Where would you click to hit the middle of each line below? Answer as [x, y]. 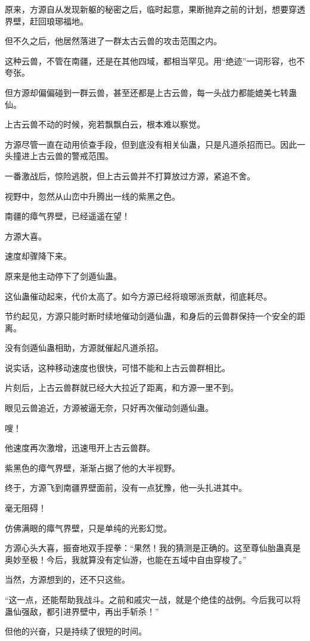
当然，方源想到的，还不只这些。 [67, 579]
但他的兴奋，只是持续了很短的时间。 [76, 631]
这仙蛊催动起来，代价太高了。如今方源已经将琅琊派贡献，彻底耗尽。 [138, 296]
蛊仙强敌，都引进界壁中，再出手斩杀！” [82, 611]
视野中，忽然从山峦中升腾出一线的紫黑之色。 [92, 196]
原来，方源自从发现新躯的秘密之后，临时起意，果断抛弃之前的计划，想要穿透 [155, 9]
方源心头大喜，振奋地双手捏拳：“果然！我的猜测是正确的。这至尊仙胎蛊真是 [153, 548]
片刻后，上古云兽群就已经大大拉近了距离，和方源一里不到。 [122, 388]
